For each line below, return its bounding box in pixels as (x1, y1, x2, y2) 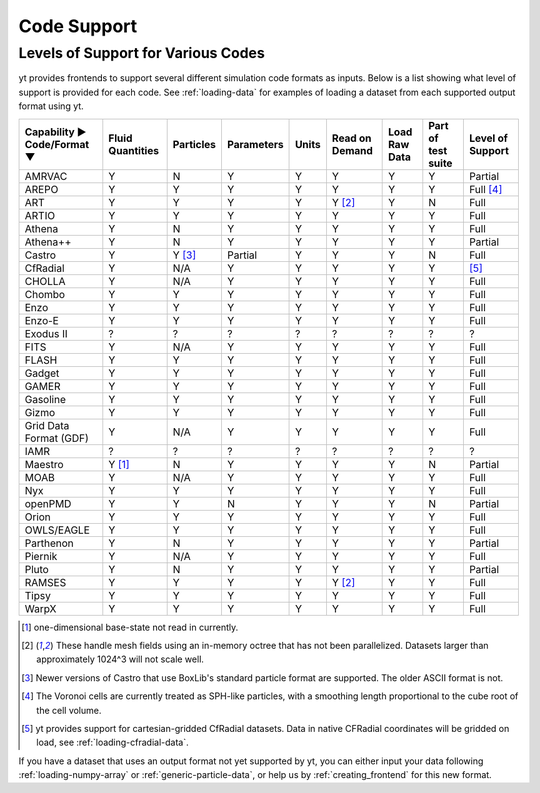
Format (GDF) (24, 431, 89, 445)
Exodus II (24, 326, 69, 340)
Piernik (24, 549, 58, 563)
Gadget (24, 366, 60, 380)
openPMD (24, 496, 72, 510)
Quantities (108, 143, 160, 157)
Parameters (226, 137, 284, 151)
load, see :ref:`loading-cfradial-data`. (36, 736, 189, 749)
